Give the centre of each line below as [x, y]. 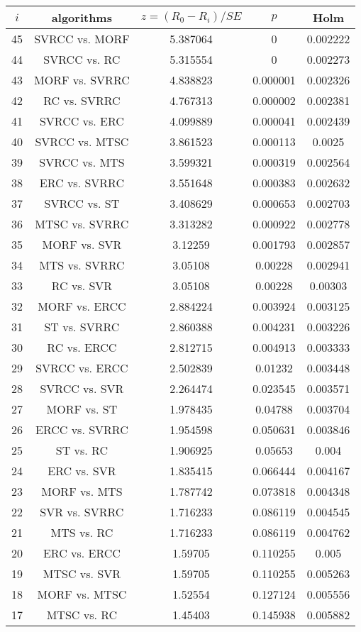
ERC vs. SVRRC [82, 183]
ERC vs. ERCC [82, 553]
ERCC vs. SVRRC [82, 429]
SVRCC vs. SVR [82, 388]
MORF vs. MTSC [82, 594]
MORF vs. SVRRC [82, 80]
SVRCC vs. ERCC [82, 368]
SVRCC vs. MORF [82, 39]
